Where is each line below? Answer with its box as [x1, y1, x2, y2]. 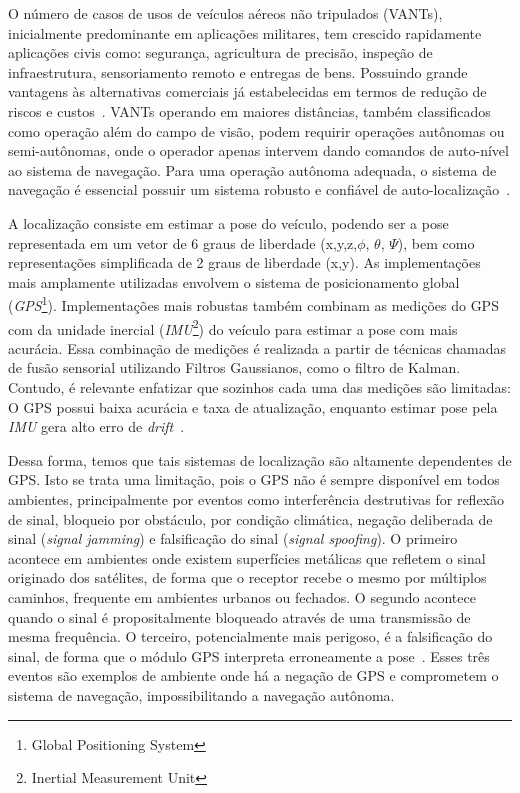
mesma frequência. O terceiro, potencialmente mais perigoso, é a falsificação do [8, 626, 493, 647]
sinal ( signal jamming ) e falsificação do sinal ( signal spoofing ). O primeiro [8, 528, 458, 549]
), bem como [397, 232, 475, 253]
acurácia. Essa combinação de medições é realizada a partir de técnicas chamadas [8, 337, 507, 358]
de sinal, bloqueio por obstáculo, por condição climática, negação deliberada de [8, 508, 493, 529]
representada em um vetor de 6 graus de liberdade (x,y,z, [8, 232, 358, 253]
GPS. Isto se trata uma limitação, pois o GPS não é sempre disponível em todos [8, 469, 500, 490]
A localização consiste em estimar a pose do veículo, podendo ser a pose [8, 212, 449, 233]
